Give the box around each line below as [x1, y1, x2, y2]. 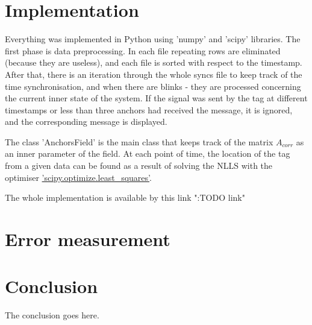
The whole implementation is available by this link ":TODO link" [5, 191, 245, 204]
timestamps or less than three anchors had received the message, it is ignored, [5, 103, 293, 116]
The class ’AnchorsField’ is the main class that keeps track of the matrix [5, 135, 273, 148]
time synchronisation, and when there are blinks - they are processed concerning [5, 80, 301, 92]
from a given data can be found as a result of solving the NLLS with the [5, 159, 273, 172]
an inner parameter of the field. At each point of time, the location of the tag [5, 147, 290, 160]
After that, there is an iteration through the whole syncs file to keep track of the [5, 68, 302, 80]
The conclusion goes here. [5, 309, 99, 321]
